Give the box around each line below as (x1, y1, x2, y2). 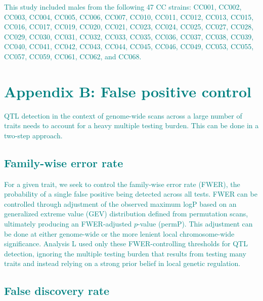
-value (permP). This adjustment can (138, 218, 253, 229)
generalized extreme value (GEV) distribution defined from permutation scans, (4, 208, 248, 219)
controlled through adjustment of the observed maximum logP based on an (4, 198, 237, 209)
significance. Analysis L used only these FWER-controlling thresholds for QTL (4, 238, 248, 249)
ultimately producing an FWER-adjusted (4, 218, 132, 229)
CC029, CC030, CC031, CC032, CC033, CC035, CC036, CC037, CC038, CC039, (4, 31, 254, 42)
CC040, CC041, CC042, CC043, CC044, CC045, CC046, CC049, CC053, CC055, (4, 41, 254, 52)
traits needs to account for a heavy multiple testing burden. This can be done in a (4, 120, 259, 131)
